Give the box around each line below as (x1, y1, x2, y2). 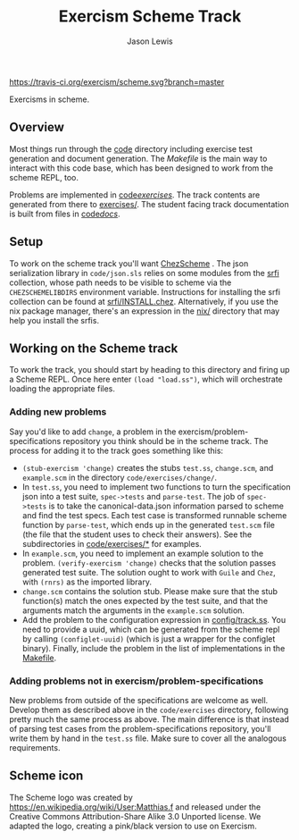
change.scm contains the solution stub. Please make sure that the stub (21, 585, 278, 596)
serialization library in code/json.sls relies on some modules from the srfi (9, 267, 279, 278)
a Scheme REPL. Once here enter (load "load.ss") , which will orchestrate (9, 374, 283, 385)
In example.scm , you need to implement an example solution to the (21, 548, 264, 559)
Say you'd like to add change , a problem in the (9, 426, 177, 437)
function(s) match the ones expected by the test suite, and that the (21, 595, 269, 606)
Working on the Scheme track (9, 340, 179, 356)
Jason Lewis (127, 36, 173, 46)
